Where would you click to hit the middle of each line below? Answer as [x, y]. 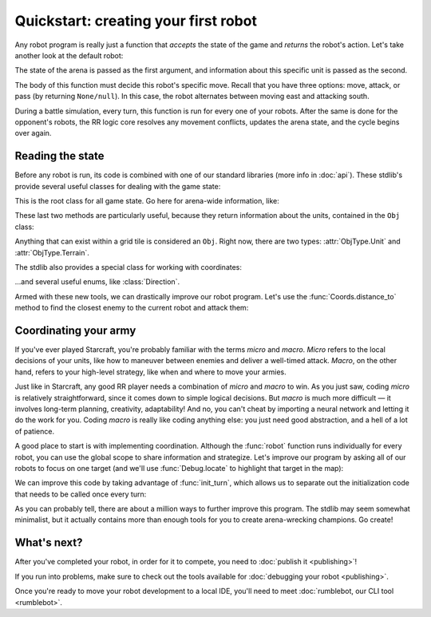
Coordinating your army [75, 330]
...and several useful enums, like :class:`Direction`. [97, 282]
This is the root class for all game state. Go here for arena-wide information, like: [147, 200]
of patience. [35, 431]
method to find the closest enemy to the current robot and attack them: [132, 308]
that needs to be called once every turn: [81, 494]
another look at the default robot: [69, 55]
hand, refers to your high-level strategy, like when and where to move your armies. [150, 372]
